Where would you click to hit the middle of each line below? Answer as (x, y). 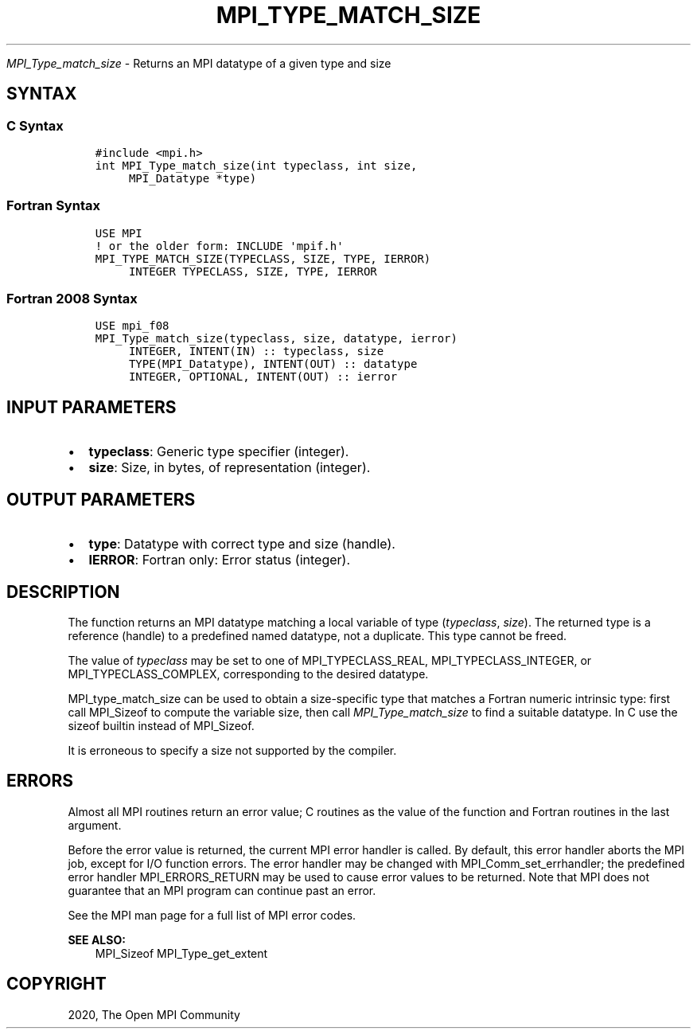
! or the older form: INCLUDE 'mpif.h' (219, 246)
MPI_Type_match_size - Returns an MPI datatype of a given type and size (199, 63)
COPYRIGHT (56, 984)
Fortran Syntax (53, 206)
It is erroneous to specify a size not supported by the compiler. (232, 750)
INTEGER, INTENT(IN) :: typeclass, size (256, 352)
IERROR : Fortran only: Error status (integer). (219, 560)
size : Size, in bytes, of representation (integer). (230, 468)
